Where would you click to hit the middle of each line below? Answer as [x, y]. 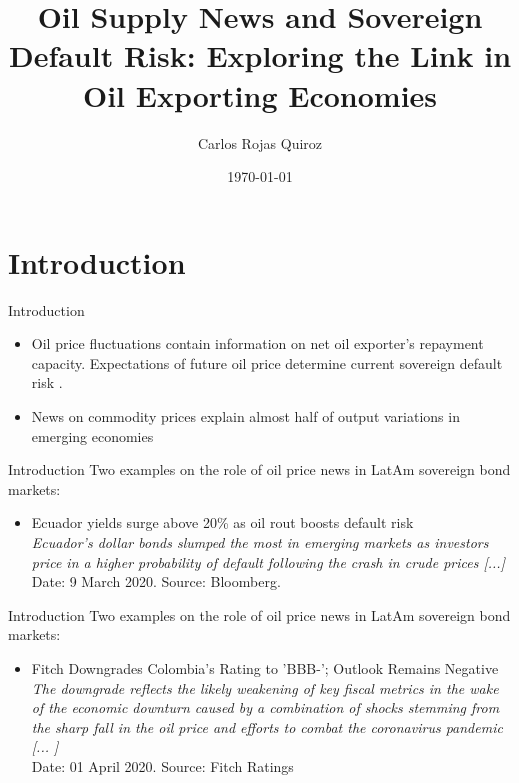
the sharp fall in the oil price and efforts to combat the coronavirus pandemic [267, 726]
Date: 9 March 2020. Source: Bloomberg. [156, 581]
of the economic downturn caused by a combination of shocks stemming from [265, 707]
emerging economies [92, 435]
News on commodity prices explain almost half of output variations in [245, 416]
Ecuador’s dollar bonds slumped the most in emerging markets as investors [260, 541]
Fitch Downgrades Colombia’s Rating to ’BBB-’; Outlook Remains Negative [265, 667]
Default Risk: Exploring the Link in [260, 55]
